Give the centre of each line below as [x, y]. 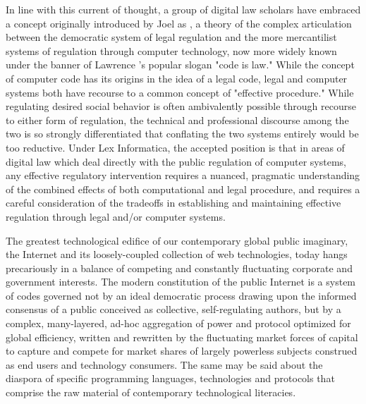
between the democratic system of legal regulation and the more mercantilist [171, 37]
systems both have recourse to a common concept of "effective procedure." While [180, 92]
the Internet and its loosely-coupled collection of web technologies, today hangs [177, 254]
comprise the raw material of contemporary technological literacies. [151, 392]
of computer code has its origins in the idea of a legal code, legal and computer [177, 78]
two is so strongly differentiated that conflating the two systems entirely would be [182, 134]
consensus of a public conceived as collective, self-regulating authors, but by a [173, 309]
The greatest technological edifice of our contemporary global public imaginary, [177, 240]
